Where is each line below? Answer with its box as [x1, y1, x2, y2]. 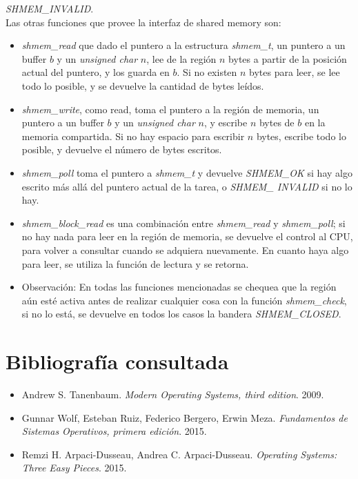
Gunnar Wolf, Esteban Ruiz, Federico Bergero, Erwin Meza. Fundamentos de [21, 410, 348, 424]
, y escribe [203, 115, 248, 130]
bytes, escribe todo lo [256, 128, 346, 143]
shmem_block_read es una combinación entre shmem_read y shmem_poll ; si [21, 215, 346, 230]
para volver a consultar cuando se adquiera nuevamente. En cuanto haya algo [21, 242, 349, 257]
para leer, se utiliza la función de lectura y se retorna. [21, 256, 249, 271]
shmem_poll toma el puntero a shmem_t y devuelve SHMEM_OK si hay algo [21, 165, 352, 179]
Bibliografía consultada [6, 347, 229, 375]
